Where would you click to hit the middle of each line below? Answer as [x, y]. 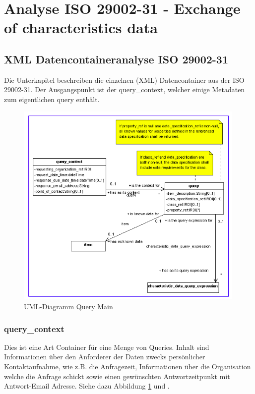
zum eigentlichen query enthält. [52, 99]
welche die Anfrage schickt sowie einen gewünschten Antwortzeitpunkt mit [117, 376]
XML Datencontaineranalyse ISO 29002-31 [116, 59]
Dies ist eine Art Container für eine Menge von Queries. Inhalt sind [107, 347]
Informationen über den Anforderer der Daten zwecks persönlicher [105, 357]
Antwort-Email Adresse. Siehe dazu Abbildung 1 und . [87, 386]
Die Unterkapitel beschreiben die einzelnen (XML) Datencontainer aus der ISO [124, 80]
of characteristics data [81, 28]
